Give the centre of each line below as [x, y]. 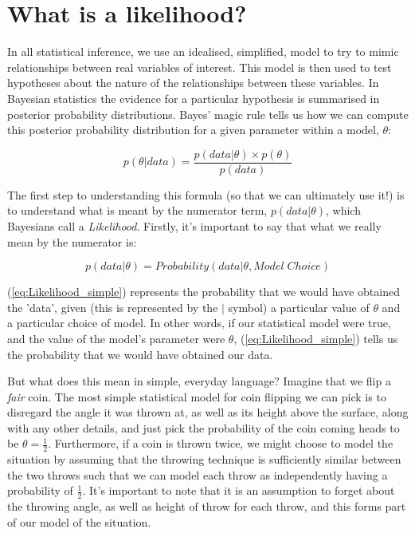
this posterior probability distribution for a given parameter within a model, [193, 130]
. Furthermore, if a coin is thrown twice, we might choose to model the [221, 443]
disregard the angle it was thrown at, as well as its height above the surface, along [208, 412]
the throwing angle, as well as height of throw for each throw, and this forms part [207, 506]
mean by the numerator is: [72, 241]
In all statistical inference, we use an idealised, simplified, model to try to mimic [203, 51]
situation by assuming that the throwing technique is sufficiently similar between [204, 459]
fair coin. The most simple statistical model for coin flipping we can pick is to [197, 396]
